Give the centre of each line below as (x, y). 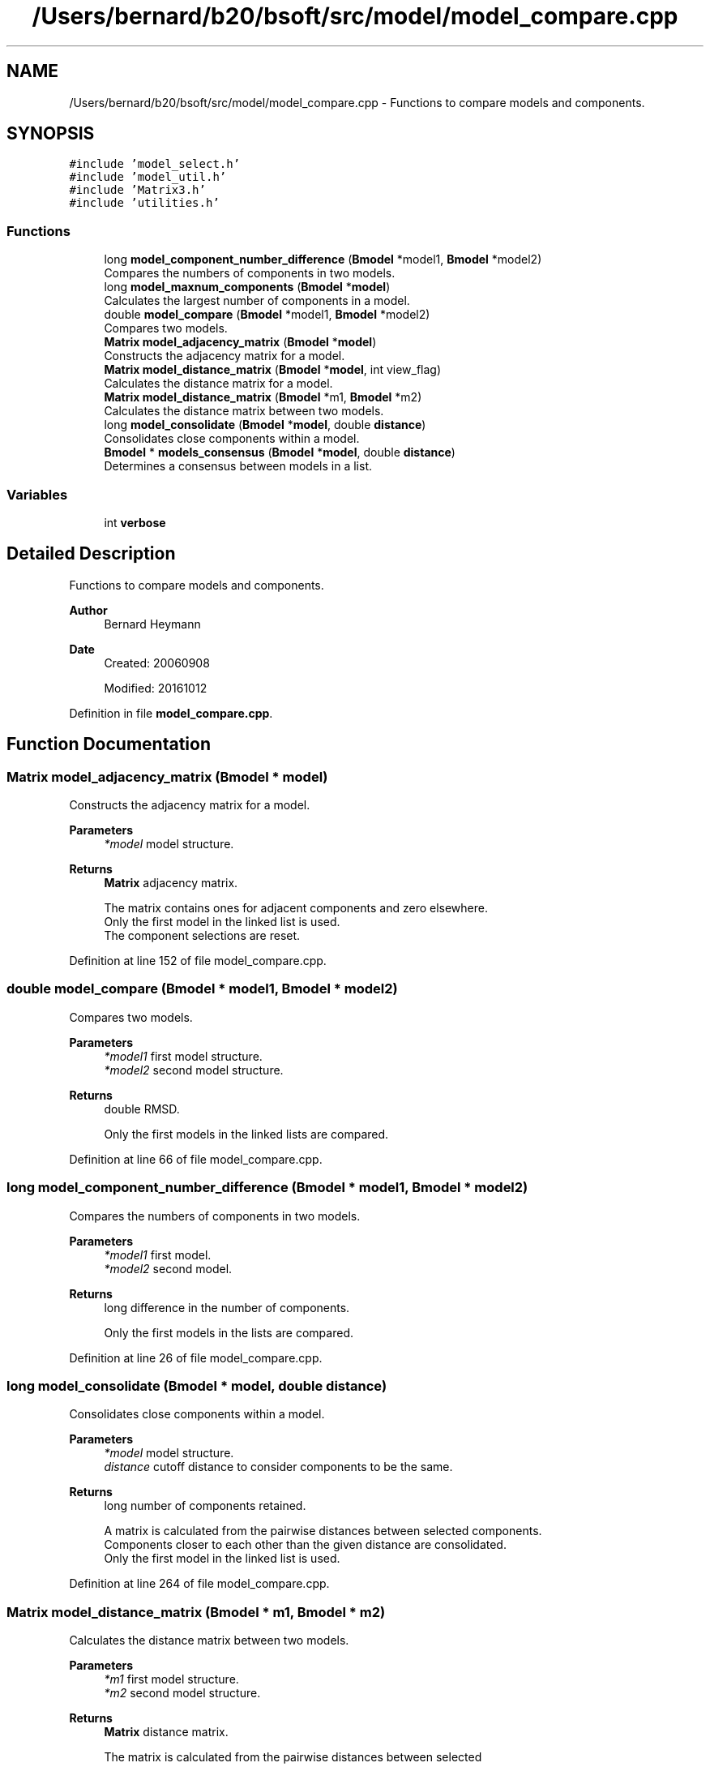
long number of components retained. (205, 1506)
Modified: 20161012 (156, 688)
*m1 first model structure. (171, 1679)
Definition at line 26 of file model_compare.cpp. (196, 1357)
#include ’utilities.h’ (144, 203)
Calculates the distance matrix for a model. (218, 384)
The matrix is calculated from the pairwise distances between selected (293, 1757)
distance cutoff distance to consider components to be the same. (278, 1467)
